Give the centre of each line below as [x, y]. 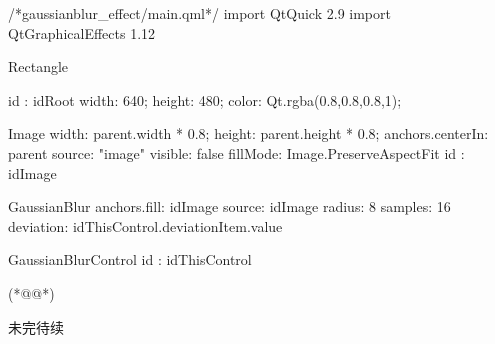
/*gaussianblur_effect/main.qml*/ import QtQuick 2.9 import [199, 13]
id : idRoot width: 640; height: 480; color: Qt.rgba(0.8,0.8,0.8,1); [205, 99]
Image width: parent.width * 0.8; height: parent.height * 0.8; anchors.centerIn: [248, 133]
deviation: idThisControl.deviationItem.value [145, 225]
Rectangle [38, 66]
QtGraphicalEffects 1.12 [82, 32]
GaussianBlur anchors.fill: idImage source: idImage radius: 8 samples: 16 [229, 206]
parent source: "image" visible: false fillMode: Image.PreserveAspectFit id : [236, 152]
